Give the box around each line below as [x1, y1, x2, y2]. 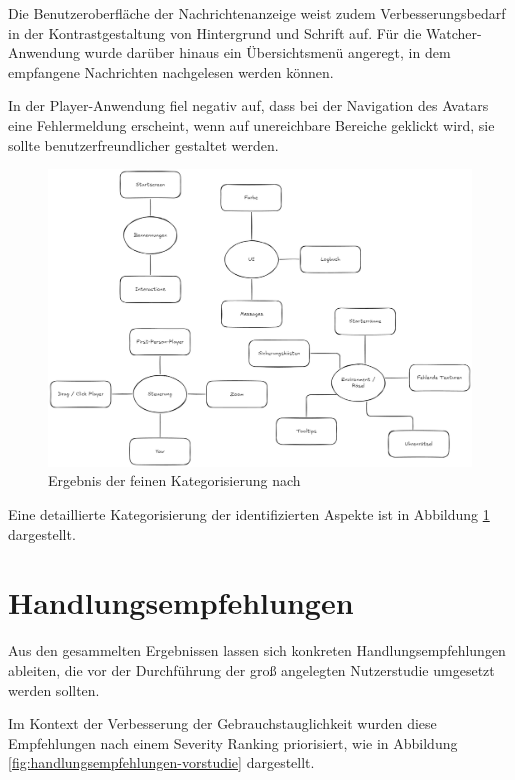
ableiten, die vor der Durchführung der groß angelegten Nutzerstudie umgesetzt [8, 659, 495, 680]
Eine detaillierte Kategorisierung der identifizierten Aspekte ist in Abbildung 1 [8, 504, 490, 525]
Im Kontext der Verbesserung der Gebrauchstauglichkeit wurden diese [8, 713, 437, 734]
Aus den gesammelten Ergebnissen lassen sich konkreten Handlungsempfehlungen [8, 640, 506, 661]
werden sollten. [8, 679, 100, 700]
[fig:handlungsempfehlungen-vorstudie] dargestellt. [8, 752, 315, 773]
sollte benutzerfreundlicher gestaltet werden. [8, 134, 279, 155]
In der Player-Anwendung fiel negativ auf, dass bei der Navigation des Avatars [8, 95, 489, 116]
